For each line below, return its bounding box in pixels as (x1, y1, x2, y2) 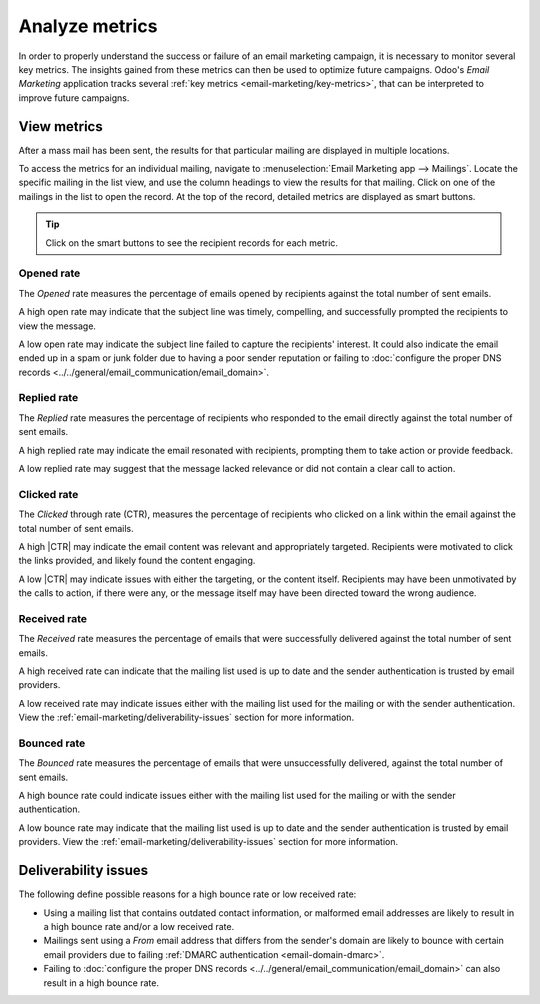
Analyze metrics (18, 15, 158, 37)
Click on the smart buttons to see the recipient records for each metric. (45, 236, 339, 249)
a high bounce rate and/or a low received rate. (43, 920, 235, 932)
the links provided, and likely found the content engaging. (18, 555, 256, 567)
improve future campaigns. (18, 91, 130, 104)
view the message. (18, 320, 97, 332)
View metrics (18, 118, 104, 135)
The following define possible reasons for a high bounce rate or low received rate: (18, 888, 357, 900)
